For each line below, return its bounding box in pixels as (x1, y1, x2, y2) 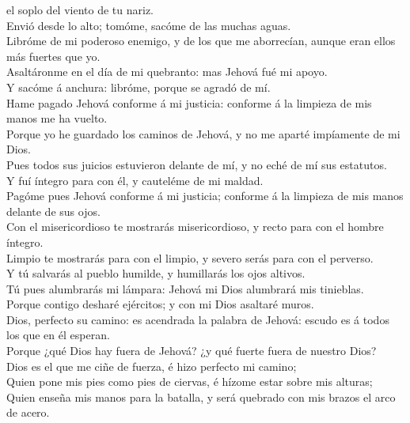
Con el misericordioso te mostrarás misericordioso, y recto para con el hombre (6, 218, 384, 235)
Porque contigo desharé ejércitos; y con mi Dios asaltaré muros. (6, 296, 314, 312)
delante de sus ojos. (6, 202, 101, 219)
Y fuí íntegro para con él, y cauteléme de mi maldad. (6, 172, 264, 188)
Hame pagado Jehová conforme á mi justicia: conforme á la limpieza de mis (6, 94, 372, 111)
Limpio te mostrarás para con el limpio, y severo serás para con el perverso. (6, 249, 374, 266)
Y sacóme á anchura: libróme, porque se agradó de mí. (6, 78, 271, 95)
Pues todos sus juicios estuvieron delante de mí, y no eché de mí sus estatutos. (6, 156, 387, 172)
